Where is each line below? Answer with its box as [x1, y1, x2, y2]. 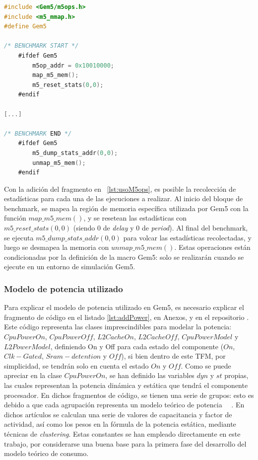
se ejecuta [4, 232, 34, 242]
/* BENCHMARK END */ [4, 130, 72, 137]
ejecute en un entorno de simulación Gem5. [4, 261, 135, 272]
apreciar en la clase [4, 370, 62, 381]
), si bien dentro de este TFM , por [121, 351, 226, 361]
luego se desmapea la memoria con [4, 242, 109, 252]
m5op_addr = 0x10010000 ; [32, 62, 114, 69]
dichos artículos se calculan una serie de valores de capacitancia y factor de [4, 409, 232, 419]
